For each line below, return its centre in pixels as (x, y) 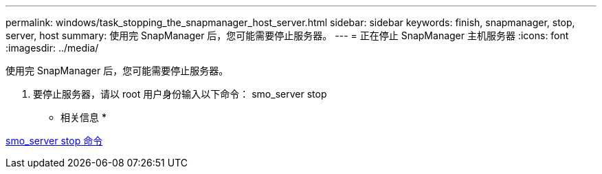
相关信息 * (83, 117)
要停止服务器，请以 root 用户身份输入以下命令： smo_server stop (180, 94)
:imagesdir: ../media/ (52, 48)
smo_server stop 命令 (54, 141)
